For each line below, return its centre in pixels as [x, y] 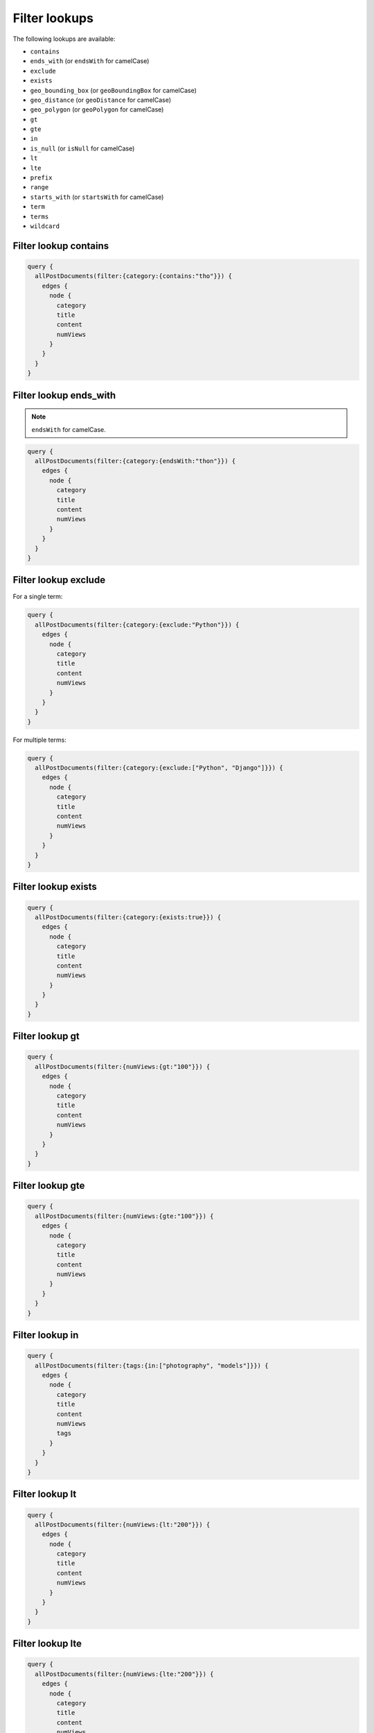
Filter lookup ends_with [64, 395]
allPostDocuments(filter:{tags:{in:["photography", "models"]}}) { [152, 1365]
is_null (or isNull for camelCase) [82, 148]
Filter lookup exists [55, 887]
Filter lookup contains [61, 246]
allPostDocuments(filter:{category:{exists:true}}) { [128, 917]
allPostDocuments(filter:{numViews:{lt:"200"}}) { [123, 1524]
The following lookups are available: [64, 39]
